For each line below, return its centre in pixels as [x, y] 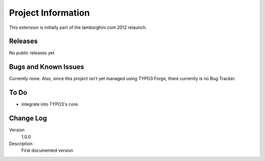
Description [21, 143]
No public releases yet [32, 53]
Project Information [50, 13]
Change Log [28, 118]
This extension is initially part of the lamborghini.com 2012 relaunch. [78, 27]
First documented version [47, 150]
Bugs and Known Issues [47, 67]
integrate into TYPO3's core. [50, 104]
